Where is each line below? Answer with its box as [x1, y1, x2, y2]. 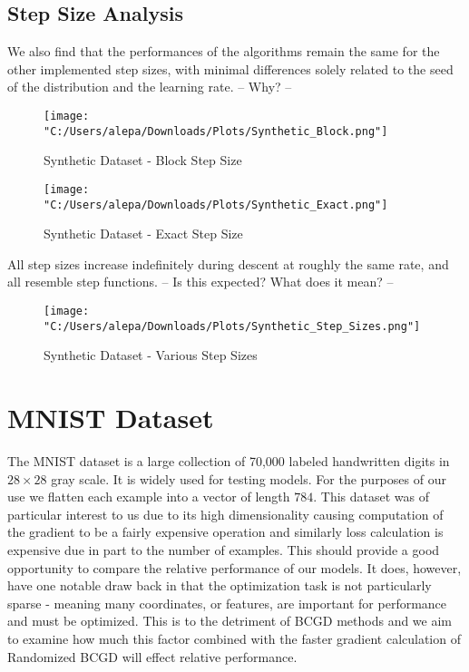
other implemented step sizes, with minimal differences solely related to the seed [7, 59, 454, 78]
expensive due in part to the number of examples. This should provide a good [7, 540, 440, 559]
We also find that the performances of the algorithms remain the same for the [7, 42, 440, 61]
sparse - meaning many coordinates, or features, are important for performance [7, 593, 447, 612]
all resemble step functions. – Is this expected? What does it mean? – [7, 272, 394, 291]
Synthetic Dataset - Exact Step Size [44, 224, 243, 243]
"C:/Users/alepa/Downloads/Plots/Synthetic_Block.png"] [44, 124, 388, 138]
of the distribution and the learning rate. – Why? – [7, 77, 292, 96]
